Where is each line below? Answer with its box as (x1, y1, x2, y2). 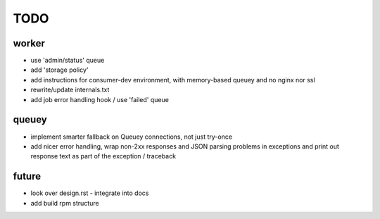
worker (13, 37, 46, 49)
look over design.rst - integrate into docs (30, 189, 149, 197)
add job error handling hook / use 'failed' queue (30, 95, 169, 104)
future (13, 170, 42, 182)
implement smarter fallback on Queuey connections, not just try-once (30, 132, 232, 141)
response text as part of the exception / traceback (30, 152, 176, 161)
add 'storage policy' (30, 65, 89, 74)
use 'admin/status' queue (30, 56, 105, 65)
